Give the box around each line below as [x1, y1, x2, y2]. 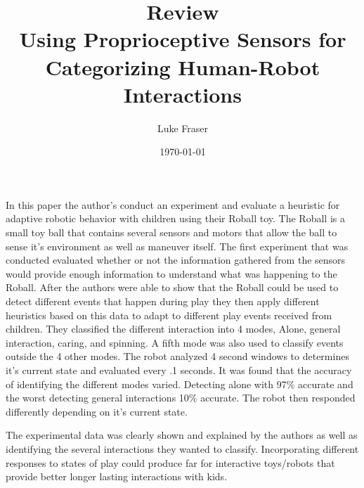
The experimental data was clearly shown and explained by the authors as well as [6, 428, 358, 442]
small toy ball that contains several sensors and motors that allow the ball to [6, 225, 337, 240]
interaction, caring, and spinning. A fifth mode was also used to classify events [6, 335, 344, 349]
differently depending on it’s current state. [6, 404, 188, 418]
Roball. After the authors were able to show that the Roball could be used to [6, 280, 339, 295]
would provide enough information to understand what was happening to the [6, 266, 337, 281]
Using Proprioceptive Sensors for [19, 25, 346, 53]
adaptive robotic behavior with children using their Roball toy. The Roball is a [6, 211, 345, 226]
